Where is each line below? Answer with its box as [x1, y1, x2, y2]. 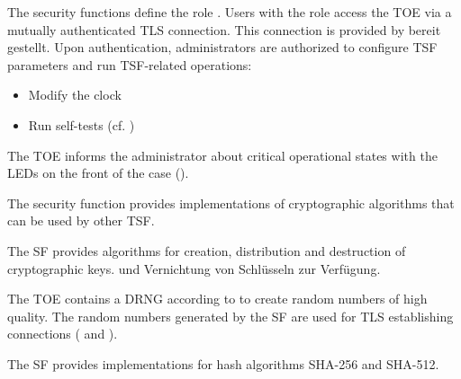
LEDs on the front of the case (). [7, 163, 189, 182]
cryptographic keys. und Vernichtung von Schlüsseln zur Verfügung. [7, 259, 381, 278]
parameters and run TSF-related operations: [7, 55, 252, 74]
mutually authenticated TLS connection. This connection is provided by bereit [7, 20, 441, 39]
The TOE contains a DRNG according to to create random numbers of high [7, 289, 428, 308]
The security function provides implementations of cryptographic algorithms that [7, 193, 455, 212]
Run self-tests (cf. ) [28, 115, 135, 134]
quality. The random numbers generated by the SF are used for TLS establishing [7, 306, 454, 325]
